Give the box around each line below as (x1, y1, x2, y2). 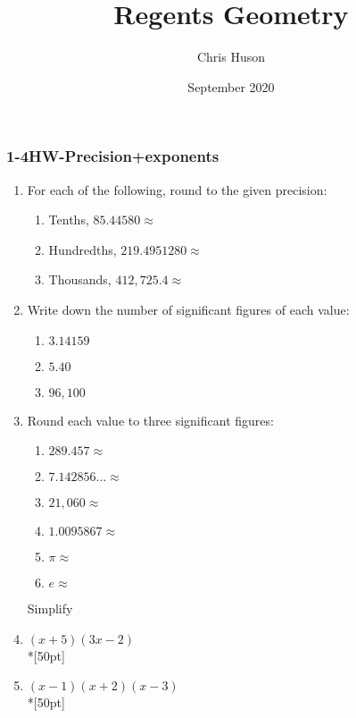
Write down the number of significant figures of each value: (27, 300, 350, 318)
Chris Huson (196, 47, 266, 66)
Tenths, (48, 210, 89, 229)
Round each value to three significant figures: (27, 410, 274, 429)
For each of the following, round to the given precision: (27, 180, 327, 199)
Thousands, (48, 270, 112, 289)
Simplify (27, 599, 73, 618)
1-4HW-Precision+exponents (6, 145, 219, 167)
